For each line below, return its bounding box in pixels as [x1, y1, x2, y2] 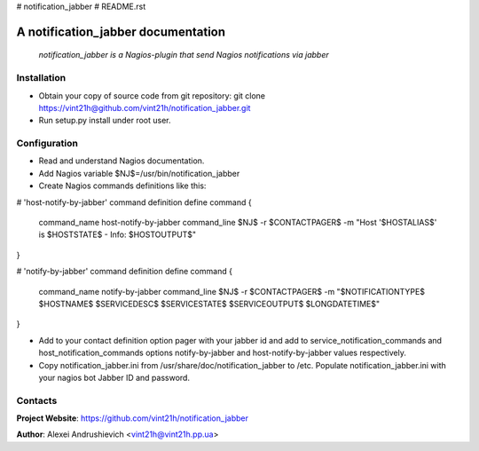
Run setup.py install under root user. [38, 115, 171, 126]
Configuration [16, 138, 79, 150]
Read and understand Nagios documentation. [38, 155, 205, 166]
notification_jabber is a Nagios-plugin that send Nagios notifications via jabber [38, 50, 330, 60]
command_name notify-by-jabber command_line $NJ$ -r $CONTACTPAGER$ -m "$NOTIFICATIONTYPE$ [38, 286, 426, 297]
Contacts [16, 394, 58, 407]
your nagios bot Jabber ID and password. [38, 372, 191, 383]
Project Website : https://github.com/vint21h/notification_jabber [16, 413, 248, 423]
